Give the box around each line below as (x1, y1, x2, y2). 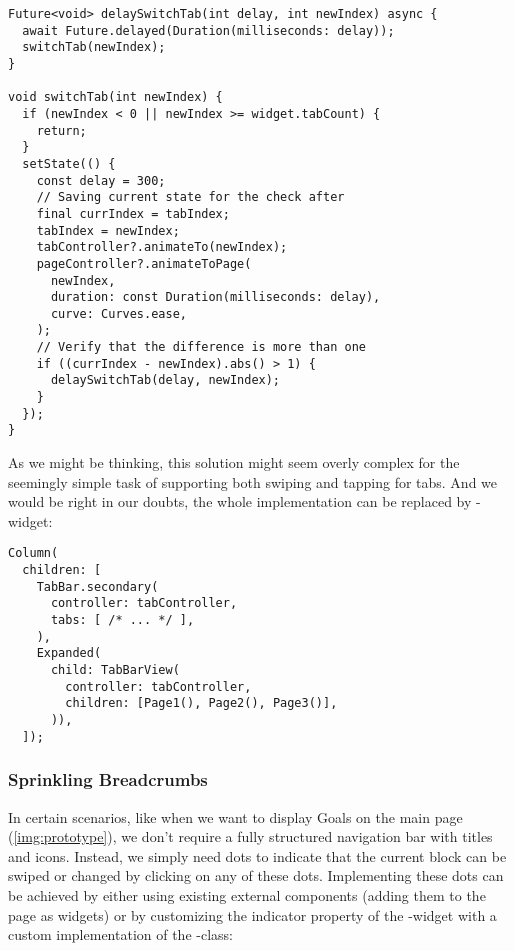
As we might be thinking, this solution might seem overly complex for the (8, 452, 460, 473)
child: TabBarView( (50, 663, 180, 678)
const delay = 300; (36, 173, 166, 188)
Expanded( (36, 646, 102, 661)
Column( (8, 546, 59, 561)
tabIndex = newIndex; (36, 223, 180, 238)
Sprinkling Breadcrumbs (8, 767, 208, 792)
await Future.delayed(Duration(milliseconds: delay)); (22, 23, 395, 38)
